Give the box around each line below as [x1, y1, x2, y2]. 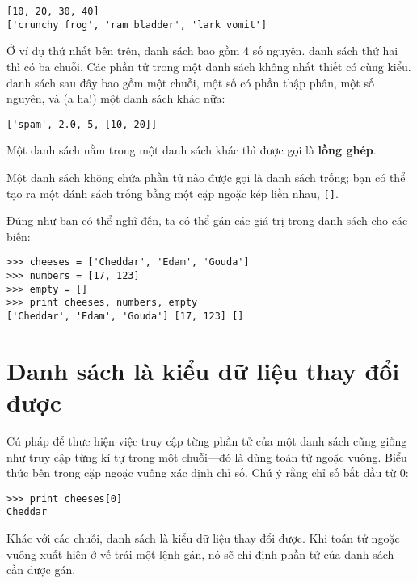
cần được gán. [6, 561, 76, 578]
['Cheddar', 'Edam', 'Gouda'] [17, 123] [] [6, 311, 244, 322]
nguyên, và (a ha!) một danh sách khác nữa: [6, 90, 225, 107]
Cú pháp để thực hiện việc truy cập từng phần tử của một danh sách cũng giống [6, 432, 407, 449]
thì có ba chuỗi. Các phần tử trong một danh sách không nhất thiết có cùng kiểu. [6, 57, 411, 74]
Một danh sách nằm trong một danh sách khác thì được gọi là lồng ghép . [6, 142, 377, 158]
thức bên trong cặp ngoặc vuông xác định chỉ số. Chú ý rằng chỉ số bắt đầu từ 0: [6, 464, 409, 481]
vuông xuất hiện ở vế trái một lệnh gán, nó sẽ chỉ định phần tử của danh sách [6, 545, 394, 562]
